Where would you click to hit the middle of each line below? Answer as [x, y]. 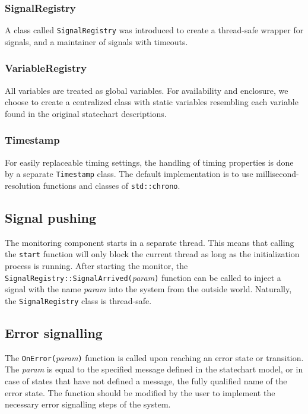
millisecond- [277, 174]
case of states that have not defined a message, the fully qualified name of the [146, 381]
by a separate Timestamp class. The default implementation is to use [129, 174]
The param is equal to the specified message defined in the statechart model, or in [154, 369]
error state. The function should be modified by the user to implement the [140, 392]
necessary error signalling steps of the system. [88, 404]
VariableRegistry [46, 68]
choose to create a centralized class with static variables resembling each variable [152, 102]
